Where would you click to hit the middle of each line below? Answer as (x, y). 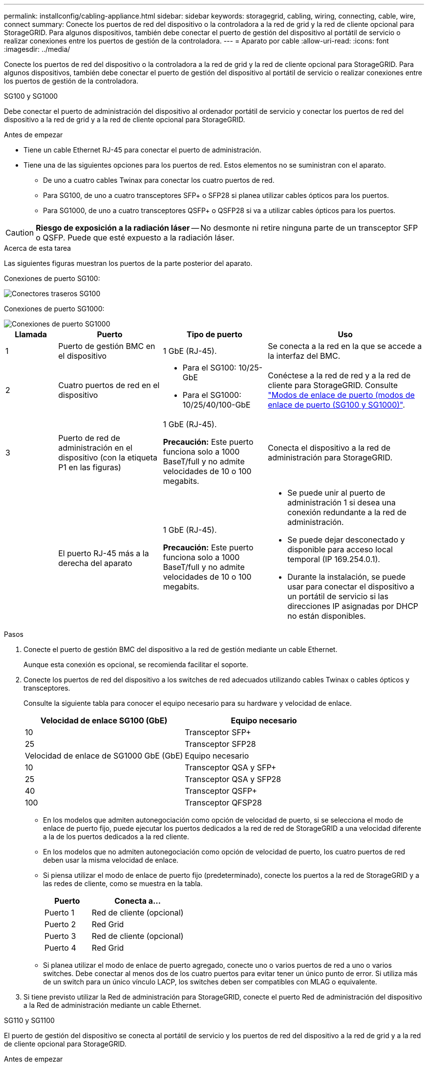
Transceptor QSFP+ (221, 791)
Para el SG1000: (212, 395)
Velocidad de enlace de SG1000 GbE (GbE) (104, 756)
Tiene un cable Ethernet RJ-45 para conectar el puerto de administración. (142, 150)
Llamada (31, 334)
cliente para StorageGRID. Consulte (333, 385)
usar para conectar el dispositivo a (351, 587)
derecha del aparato (95, 563)
